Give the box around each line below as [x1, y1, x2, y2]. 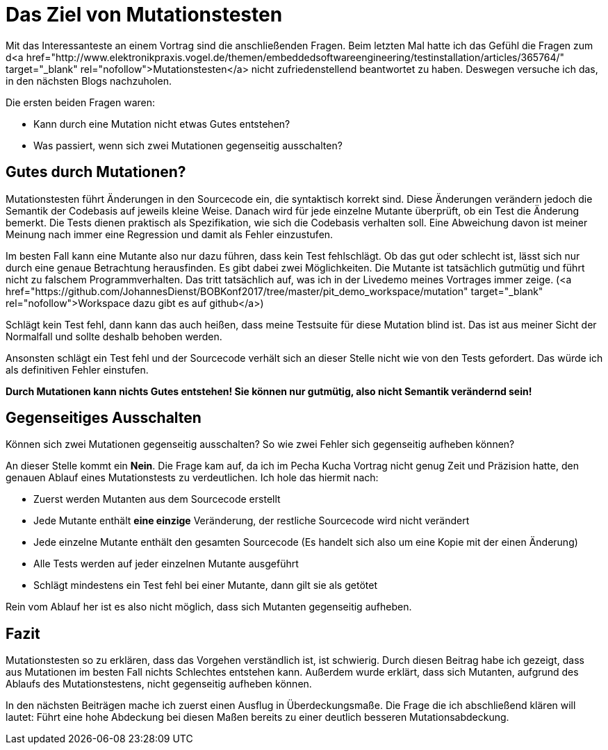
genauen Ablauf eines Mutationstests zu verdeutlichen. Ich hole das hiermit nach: [6, 472, 379, 484]
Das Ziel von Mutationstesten [6, 3, 283, 26]
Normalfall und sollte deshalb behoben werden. [6, 330, 222, 342]
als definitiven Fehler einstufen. [6, 363, 149, 376]
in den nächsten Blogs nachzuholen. [6, 74, 172, 87]
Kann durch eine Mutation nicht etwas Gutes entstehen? [33, 117, 290, 130]
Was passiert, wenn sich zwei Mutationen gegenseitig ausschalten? [33, 139, 343, 151]
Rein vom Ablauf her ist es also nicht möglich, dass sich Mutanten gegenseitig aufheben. [6, 601, 412, 613]
